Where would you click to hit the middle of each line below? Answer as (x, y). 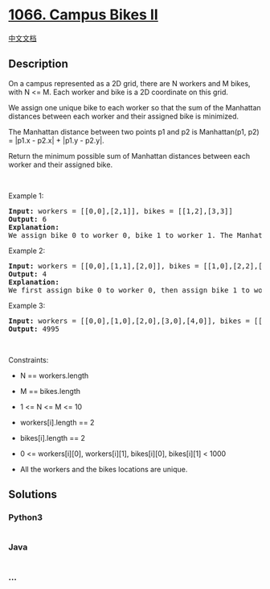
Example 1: (26, 196)
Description (38, 64)
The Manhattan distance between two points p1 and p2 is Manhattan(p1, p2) (134, 131)
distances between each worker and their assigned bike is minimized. (124, 116)
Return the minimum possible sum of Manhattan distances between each (129, 156)
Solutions (33, 494)
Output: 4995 (34, 329)
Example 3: (27, 305)
